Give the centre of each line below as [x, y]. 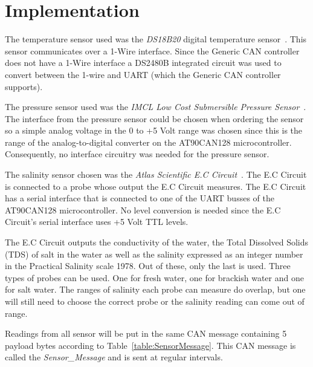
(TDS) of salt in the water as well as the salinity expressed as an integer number [154, 254]
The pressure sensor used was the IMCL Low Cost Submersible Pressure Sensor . [156, 107]
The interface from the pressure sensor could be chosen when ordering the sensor [154, 118]
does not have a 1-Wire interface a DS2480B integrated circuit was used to [143, 63]
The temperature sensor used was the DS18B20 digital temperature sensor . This [156, 39]
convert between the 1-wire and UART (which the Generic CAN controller [143, 74]
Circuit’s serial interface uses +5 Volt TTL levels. [97, 222]
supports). [24, 86]
